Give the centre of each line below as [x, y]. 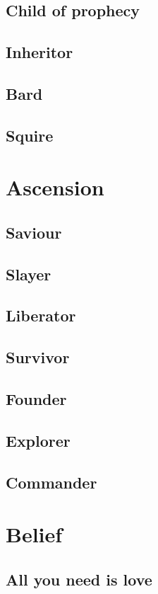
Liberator [41, 315]
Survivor [38, 357]
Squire [30, 135]
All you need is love [79, 579]
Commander [51, 482]
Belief [34, 534]
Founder [36, 399]
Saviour [34, 232]
